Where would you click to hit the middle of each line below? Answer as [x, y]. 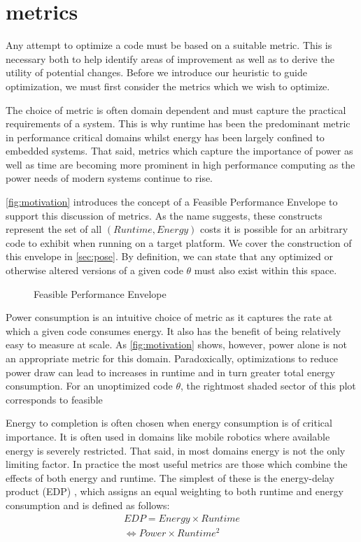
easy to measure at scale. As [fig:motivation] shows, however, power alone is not [176, 344]
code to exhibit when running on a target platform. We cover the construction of [179, 242]
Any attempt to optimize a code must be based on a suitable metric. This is [169, 45]
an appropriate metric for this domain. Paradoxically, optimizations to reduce [172, 358]
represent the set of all [54, 229]
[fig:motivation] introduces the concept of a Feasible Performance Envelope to [172, 202]
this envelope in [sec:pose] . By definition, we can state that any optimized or [169, 256]
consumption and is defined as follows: [88, 505]
